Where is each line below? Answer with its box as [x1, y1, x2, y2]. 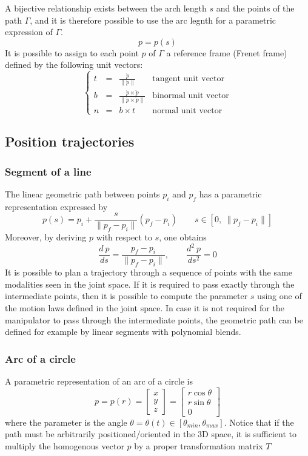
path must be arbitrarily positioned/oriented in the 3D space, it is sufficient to [5, 428, 297, 440]
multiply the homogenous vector [5, 439, 124, 452]
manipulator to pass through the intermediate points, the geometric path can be [5, 313, 303, 326]
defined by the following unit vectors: [5, 58, 143, 71]
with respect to [96, 231, 152, 243]
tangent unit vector [152, 74, 224, 84]
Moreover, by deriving [5, 231, 87, 243]
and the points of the [216, 2, 295, 14]
